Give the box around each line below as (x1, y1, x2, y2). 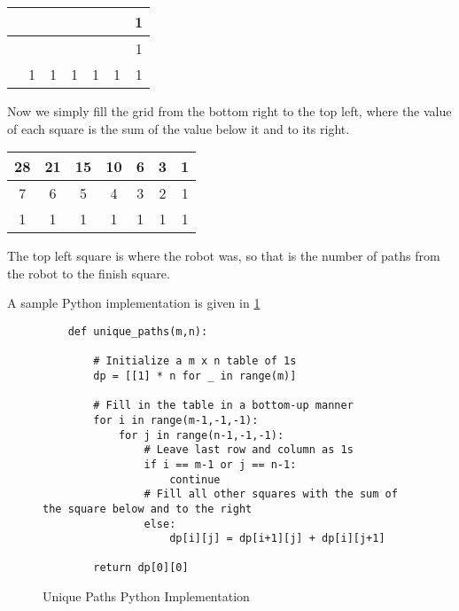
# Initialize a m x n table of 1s (93, 355, 297, 368)
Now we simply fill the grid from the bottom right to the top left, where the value (7, 102, 452, 120)
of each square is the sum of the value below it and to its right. (7, 119, 350, 137)
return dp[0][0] (93, 561, 189, 575)
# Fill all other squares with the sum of (144, 488, 398, 501)
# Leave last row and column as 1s (144, 443, 354, 457)
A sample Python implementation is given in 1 (7, 294, 261, 312)
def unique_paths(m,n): (67, 325, 208, 338)
